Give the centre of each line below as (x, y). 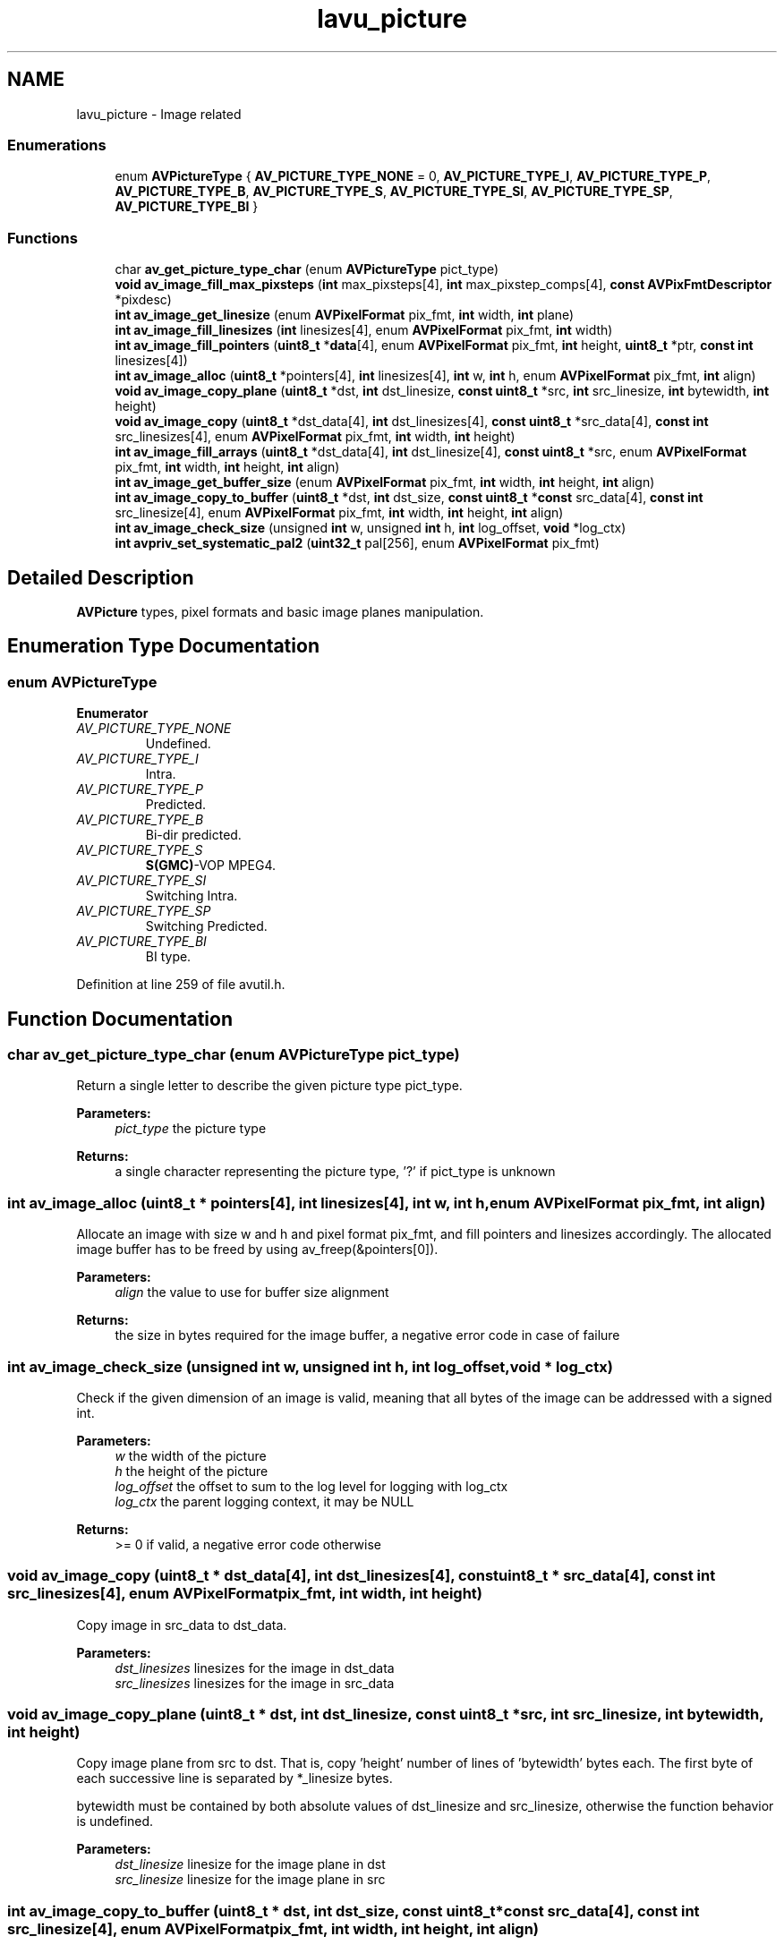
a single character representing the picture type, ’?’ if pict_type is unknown (335, 1172)
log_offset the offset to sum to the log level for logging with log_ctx (311, 1486)
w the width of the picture (191, 1455)
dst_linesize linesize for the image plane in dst (250, 1864)
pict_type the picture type (191, 1129)
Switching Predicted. (206, 926)
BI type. (168, 957)
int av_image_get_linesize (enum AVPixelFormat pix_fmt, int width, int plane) (345, 315)
